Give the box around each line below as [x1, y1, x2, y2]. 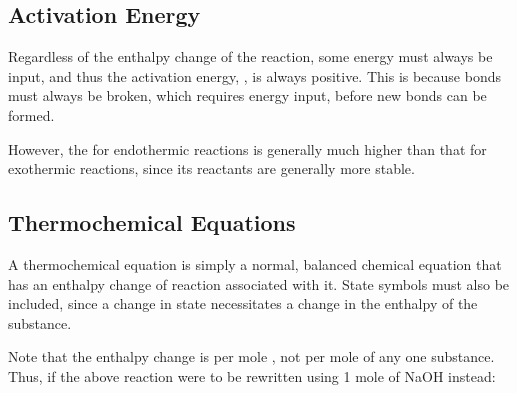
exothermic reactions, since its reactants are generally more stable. [8, 158, 415, 179]
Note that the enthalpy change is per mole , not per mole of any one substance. [8, 346, 495, 367]
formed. [8, 104, 55, 125]
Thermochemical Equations [8, 207, 296, 238]
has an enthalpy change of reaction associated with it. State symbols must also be [8, 273, 510, 294]
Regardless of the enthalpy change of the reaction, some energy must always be [8, 46, 493, 67]
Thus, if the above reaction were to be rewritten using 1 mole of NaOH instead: [8, 365, 496, 386]
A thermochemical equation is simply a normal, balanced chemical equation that [8, 253, 502, 274]
